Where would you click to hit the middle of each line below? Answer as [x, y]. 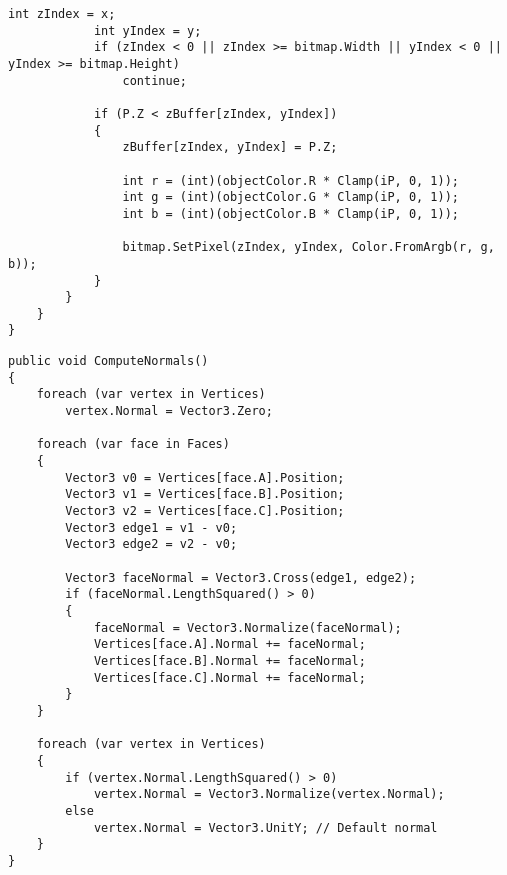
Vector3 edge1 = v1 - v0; [151, 527]
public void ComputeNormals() [108, 361]
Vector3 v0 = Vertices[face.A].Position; [205, 477]
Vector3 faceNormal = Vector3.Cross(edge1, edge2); [241, 577]
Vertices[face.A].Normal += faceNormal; [229, 644]
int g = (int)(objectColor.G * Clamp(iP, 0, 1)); [291, 197]
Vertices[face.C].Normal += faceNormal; [229, 677]
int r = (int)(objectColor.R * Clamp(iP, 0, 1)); [291, 180]
